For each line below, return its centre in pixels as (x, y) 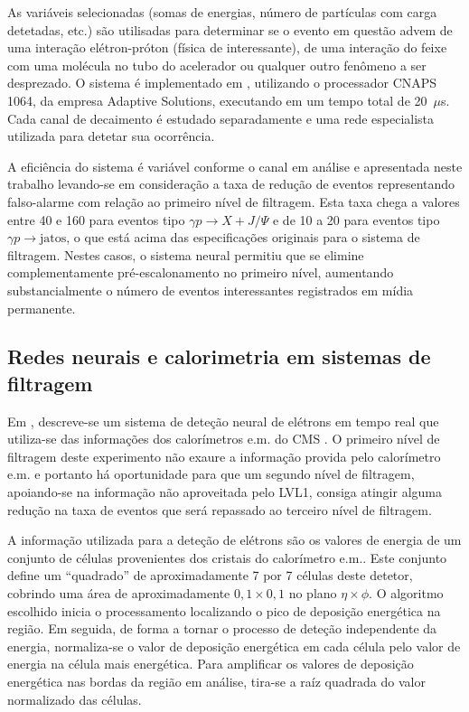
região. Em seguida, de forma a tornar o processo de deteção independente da (222, 628)
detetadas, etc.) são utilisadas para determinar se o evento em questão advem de (230, 29)
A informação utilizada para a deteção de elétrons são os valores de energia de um (234, 540)
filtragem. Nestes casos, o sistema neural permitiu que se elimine (186, 254)
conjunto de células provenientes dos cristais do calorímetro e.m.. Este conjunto (227, 557)
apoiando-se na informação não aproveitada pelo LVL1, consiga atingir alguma (225, 492)
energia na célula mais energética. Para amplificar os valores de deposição (211, 664)
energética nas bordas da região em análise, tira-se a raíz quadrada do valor (216, 681)
